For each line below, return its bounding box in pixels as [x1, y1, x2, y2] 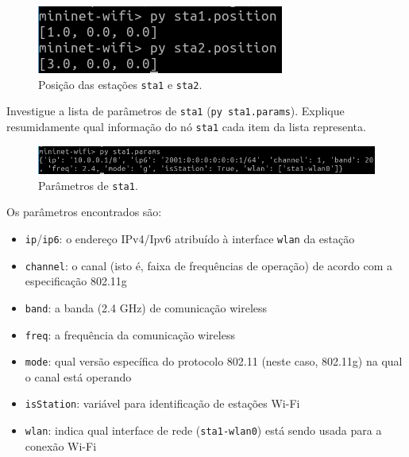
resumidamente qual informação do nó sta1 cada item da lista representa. [6, 118, 366, 134]
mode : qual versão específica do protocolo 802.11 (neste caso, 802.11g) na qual [25, 353, 403, 370]
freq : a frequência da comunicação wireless [25, 326, 235, 343]
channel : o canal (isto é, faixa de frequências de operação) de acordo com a [25, 257, 392, 273]
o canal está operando [25, 368, 132, 385]
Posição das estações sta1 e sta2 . [38, 76, 203, 92]
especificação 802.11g [25, 273, 127, 289]
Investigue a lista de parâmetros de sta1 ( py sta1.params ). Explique [6, 103, 345, 119]
